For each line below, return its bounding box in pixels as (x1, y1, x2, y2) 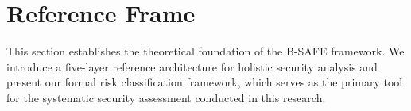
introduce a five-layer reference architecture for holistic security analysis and (6, 58, 378, 75)
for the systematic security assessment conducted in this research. (6, 89, 326, 105)
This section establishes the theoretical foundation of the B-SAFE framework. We (6, 43, 405, 59)
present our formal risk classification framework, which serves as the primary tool (6, 74, 403, 90)
